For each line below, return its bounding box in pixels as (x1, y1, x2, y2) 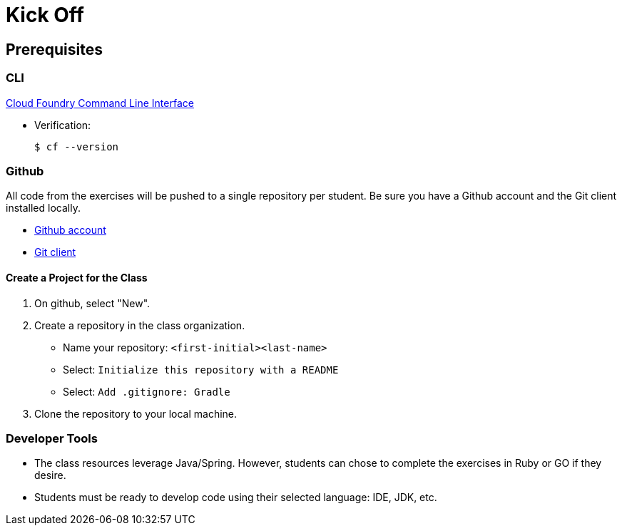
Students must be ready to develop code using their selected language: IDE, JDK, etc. (34, 491, 437, 504)
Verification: (34, 118, 91, 131)
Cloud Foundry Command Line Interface (6, 96, 194, 109)
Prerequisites (6, 40, 103, 58)
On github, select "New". (34, 297, 151, 309)
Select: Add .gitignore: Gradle (63, 385, 230, 398)
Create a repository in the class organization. (34, 319, 245, 331)
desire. (34, 469, 66, 482)
